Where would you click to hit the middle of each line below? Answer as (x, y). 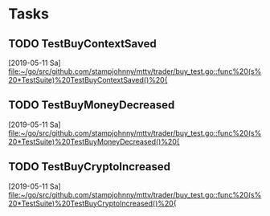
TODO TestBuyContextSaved (82, 44)
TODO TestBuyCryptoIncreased (90, 167)
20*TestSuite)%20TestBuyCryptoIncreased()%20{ (92, 203)
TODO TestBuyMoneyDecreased (92, 105)
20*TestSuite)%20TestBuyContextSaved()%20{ (88, 80)
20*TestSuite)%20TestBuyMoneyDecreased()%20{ (94, 141)
